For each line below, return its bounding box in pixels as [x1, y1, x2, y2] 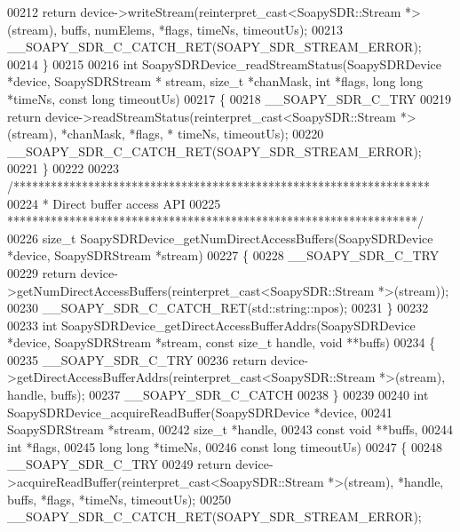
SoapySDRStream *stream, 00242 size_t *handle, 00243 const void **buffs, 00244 [7, 420, 454, 439]
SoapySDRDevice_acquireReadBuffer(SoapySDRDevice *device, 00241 [7, 402, 393, 421]
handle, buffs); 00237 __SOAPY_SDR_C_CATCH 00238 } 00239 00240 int [7, 385, 429, 404]
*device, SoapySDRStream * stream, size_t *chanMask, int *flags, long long [7, 72, 423, 91]
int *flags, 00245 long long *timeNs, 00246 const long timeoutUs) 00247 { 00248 [7, 437, 442, 456]
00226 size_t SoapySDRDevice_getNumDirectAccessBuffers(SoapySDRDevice [7, 228, 433, 247]
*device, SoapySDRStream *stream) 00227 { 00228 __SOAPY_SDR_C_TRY [7, 246, 440, 265]
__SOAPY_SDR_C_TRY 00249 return [7, 455, 232, 473]
